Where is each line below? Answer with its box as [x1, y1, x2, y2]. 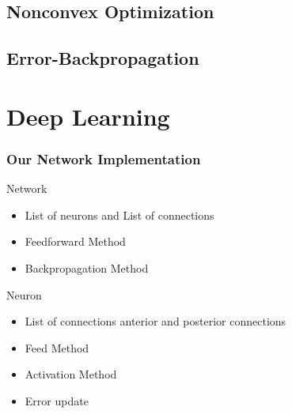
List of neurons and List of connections [25, 206, 214, 223]
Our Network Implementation [6, 149, 201, 168]
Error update [25, 392, 89, 408]
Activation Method [25, 366, 117, 382]
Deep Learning [6, 100, 170, 132]
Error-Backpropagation [6, 46, 199, 70]
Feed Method [25, 339, 89, 356]
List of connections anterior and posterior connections [25, 313, 286, 329]
